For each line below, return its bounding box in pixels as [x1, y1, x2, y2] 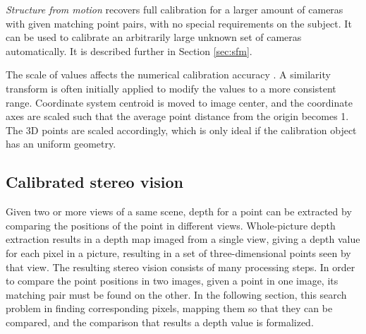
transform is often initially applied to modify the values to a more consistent [6, 80, 336, 95]
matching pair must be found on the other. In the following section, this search [6, 287, 347, 302]
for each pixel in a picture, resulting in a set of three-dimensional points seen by [6, 245, 351, 260]
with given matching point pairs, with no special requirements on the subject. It [6, 16, 352, 30]
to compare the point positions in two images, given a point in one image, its [6, 273, 338, 288]
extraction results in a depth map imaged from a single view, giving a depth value [6, 232, 360, 246]
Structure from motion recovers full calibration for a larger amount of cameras [6, 2, 343, 16]
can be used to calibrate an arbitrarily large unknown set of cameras [6, 30, 302, 44]
